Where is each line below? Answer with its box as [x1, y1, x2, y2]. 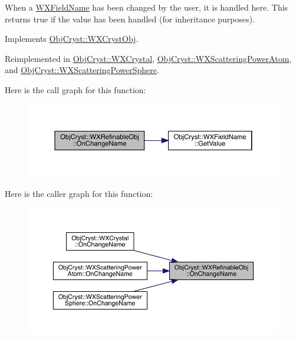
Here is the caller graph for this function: [5, 187, 153, 199]
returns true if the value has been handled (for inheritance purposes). [5, 12, 255, 25]
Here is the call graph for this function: [5, 83, 146, 96]
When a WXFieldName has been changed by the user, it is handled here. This [5, 1, 288, 13]
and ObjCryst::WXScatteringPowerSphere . [5, 64, 159, 76]
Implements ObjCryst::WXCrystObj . [5, 32, 139, 45]
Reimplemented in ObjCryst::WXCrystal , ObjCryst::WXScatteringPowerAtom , [5, 52, 292, 64]
